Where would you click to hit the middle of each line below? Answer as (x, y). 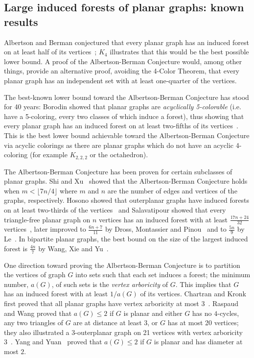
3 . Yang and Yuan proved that (53, 342)
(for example (48, 155)
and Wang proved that (38, 313)
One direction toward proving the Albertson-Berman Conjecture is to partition (122, 265)
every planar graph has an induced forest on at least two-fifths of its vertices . (121, 126)
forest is (16, 248)
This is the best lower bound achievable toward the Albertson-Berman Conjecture (127, 135)
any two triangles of (34, 322)
